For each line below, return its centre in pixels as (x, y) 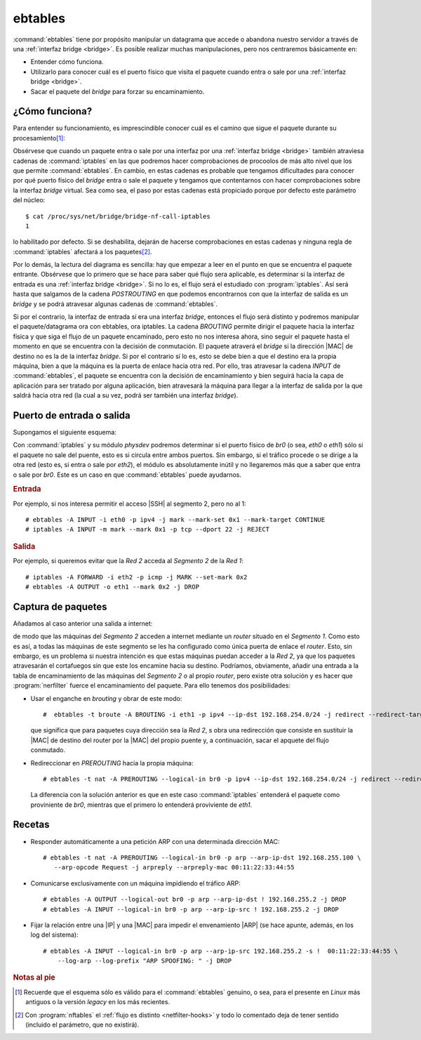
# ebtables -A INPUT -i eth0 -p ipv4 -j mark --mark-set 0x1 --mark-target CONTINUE (175, 520)
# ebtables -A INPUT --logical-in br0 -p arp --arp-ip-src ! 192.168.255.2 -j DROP (191, 909)
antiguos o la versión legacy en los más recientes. (98, 1002)
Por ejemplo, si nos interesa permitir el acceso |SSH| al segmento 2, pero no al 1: (129, 503)
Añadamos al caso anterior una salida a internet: (83, 623)
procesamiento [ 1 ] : (39, 138)
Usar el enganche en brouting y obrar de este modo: (106, 698)
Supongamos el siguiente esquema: (65, 433)
